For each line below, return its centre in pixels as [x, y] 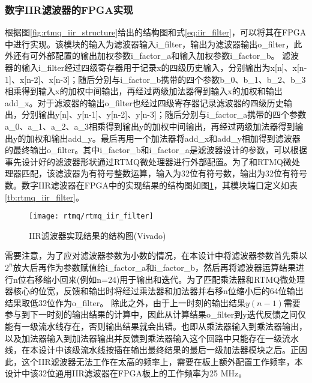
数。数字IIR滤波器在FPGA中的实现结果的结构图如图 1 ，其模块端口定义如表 [151, 185]
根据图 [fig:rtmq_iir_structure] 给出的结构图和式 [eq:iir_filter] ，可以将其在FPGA [156, 32]
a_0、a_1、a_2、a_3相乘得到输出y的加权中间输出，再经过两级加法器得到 [150, 126]
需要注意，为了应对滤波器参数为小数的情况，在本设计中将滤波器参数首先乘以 [156, 255]
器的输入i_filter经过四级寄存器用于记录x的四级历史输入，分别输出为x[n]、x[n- [156, 67]
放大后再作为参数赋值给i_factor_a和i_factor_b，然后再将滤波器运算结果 [154, 267]
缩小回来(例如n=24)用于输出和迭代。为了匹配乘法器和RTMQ [161, 279]
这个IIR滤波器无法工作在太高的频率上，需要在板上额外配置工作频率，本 [162, 361]
